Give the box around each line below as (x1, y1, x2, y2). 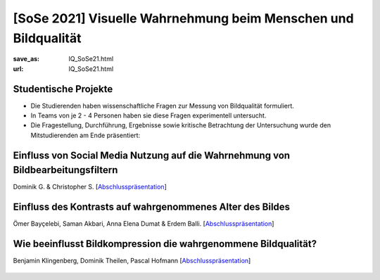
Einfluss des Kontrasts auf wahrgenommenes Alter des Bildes (13, 201, 291, 213)
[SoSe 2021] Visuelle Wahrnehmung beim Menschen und (13, 11, 355, 26)
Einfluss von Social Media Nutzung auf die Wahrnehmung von (13, 149, 291, 161)
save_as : (13, 55, 40, 63)
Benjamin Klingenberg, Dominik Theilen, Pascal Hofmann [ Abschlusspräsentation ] (13, 257, 251, 265)
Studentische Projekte (13, 83, 113, 95)
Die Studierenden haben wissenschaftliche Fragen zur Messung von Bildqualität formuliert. (30, 101, 295, 110)
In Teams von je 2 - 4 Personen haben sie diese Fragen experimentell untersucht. (30, 111, 267, 120)
